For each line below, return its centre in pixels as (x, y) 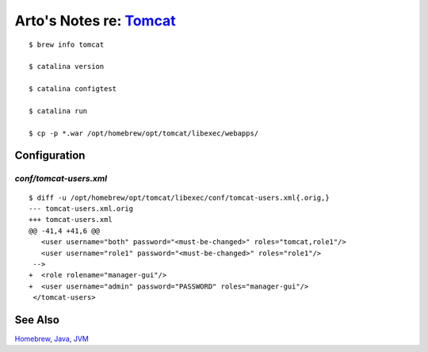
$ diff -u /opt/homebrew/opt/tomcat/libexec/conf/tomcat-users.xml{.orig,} (179, 197)
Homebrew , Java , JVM (52, 339)
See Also (37, 320)
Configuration (50, 156)
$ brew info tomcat (67, 44)
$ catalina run (58, 111)
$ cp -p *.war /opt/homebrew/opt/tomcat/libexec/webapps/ (144, 133)
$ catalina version (67, 67)
